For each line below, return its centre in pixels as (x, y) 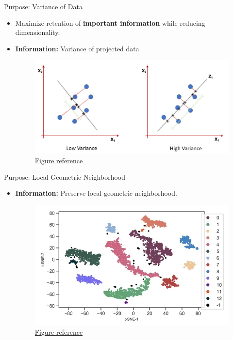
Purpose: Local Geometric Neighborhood (65, 177)
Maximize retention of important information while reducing (110, 23)
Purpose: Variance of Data (43, 6)
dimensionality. (38, 32)
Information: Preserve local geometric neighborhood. (96, 193)
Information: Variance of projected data (77, 48)
